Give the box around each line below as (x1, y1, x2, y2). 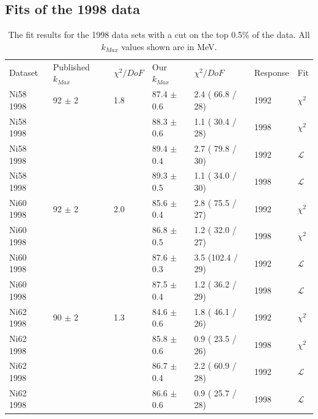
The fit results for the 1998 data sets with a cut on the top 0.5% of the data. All (8, 28, 310, 41)
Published (53, 60, 90, 73)
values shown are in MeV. (121, 40, 217, 53)
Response (254, 66, 289, 79)
